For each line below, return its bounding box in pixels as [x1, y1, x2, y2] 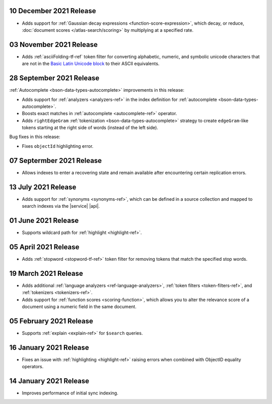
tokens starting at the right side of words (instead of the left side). [22, 125, 159, 131]
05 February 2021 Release [9, 317, 93, 325]
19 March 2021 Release [9, 269, 83, 277]
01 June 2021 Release [9, 216, 79, 224]
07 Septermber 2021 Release [9, 156, 102, 165]
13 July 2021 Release [9, 183, 77, 191]
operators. [22, 364, 44, 370]
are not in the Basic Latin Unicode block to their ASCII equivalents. [22, 61, 160, 67]
